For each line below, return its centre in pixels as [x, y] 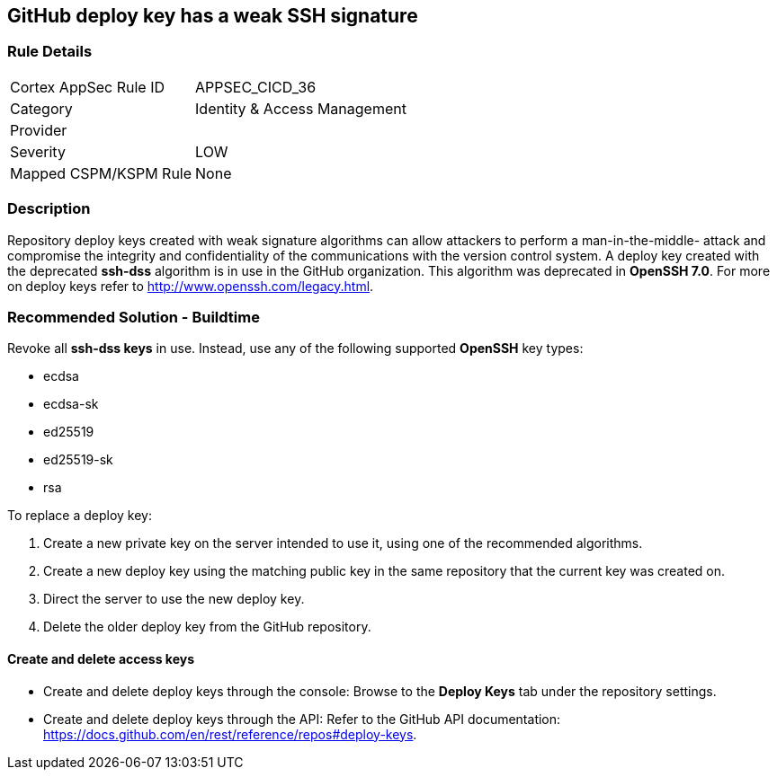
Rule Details [50, 52]
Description [49, 209]
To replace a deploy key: [80, 516]
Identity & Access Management [301, 108]
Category [41, 108]
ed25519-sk [78, 460]
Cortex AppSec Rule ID [88, 87]
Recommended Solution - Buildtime [134, 317]
